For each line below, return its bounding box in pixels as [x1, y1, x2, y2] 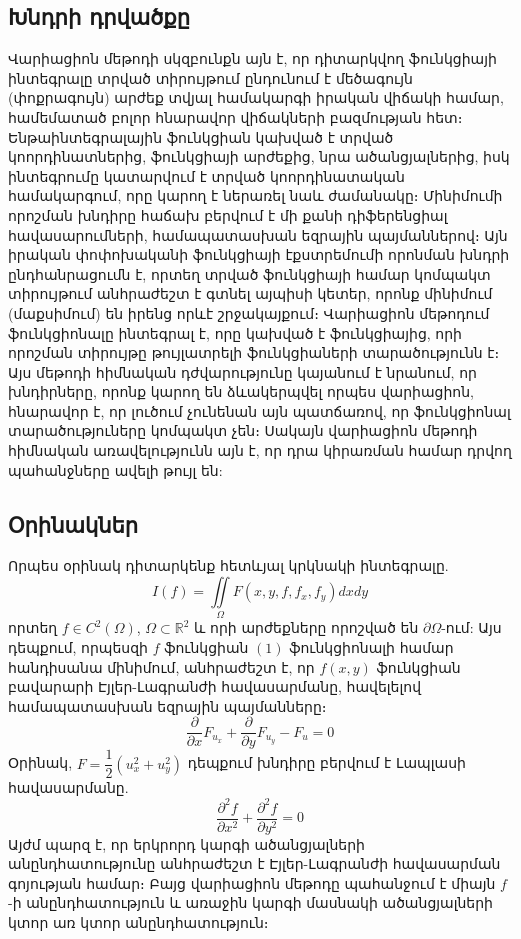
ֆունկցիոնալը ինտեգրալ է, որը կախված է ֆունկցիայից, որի [8, 322, 462, 343]
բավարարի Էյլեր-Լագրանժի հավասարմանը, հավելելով [8, 676, 422, 697]
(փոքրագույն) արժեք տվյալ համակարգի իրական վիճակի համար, [8, 87, 504, 108]
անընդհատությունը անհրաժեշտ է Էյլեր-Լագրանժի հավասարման [8, 853, 501, 874]
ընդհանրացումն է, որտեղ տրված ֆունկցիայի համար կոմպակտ [8, 263, 491, 284]
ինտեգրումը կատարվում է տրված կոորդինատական [8, 165, 405, 186]
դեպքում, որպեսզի [8, 636, 148, 657]
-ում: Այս [441, 617, 502, 638]
